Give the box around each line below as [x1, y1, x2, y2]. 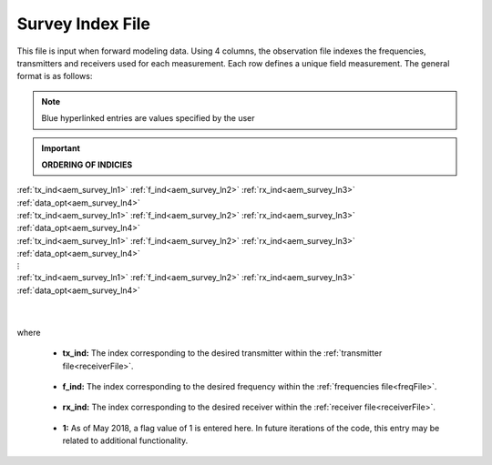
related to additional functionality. [62, 435, 189, 446]
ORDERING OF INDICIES [41, 159, 133, 170]
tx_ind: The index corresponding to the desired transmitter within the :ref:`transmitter [62, 348, 383, 359]
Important [41, 142, 81, 154]
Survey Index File [16, 14, 150, 34]
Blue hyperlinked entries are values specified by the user [41, 113, 255, 124]
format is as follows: [16, 71, 93, 82]
